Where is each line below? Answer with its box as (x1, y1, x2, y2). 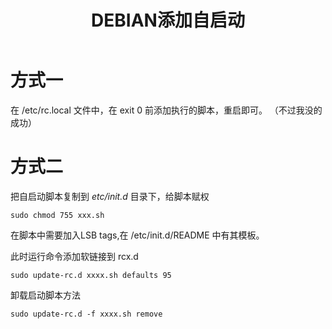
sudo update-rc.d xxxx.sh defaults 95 (10, 270, 172, 280)
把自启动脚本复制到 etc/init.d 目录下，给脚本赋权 (10, 190, 210, 202)
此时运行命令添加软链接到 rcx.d (10, 250, 139, 262)
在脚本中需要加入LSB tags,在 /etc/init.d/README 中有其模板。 (10, 229, 265, 241)
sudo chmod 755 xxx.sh (10, 210, 105, 220)
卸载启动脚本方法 (10, 289, 81, 301)
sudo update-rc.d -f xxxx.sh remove (10, 309, 163, 319)
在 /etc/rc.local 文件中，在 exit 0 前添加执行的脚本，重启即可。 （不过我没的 (10, 104, 323, 116)
